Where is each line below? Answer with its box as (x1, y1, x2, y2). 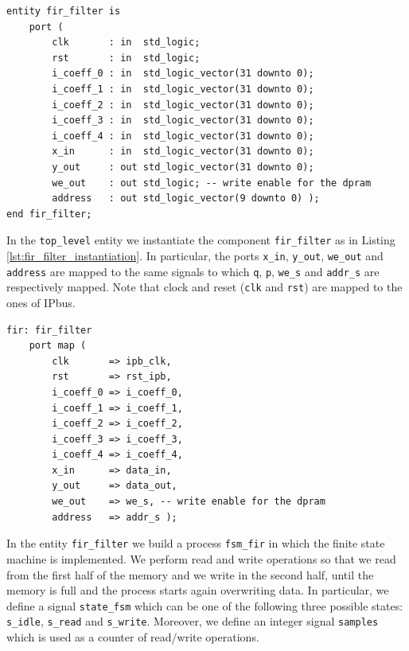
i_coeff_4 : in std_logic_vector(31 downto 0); (52, 130, 314, 142)
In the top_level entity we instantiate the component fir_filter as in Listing (6, 232, 395, 248)
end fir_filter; (6, 208, 92, 220)
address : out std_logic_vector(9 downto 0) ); (52, 193, 320, 205)
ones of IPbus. (6, 294, 76, 310)
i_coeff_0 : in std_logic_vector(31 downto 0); (52, 68, 314, 80)
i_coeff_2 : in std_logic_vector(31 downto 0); (52, 99, 314, 111)
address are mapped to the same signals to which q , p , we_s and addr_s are (6, 263, 380, 279)
